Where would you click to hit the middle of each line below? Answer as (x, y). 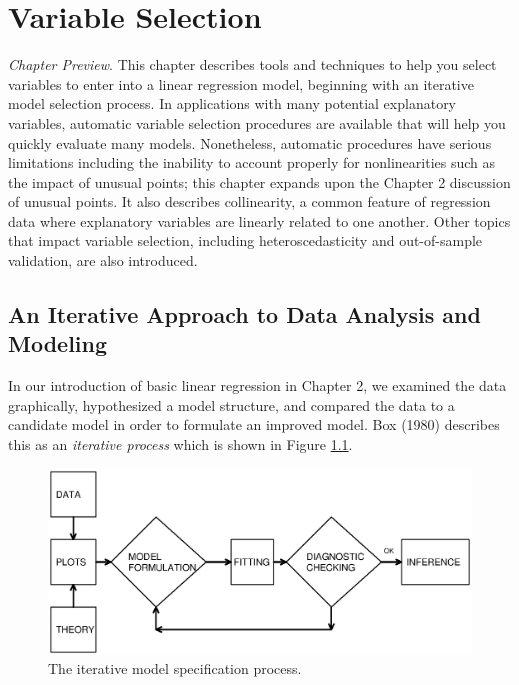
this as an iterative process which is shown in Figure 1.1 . (180, 444)
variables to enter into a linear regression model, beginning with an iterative (241, 83)
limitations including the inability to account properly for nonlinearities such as (252, 162)
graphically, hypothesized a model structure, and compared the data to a (231, 404)
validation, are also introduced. (103, 260)
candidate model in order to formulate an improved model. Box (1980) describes (254, 424)
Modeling (58, 343)
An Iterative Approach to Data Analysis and (244, 314)
